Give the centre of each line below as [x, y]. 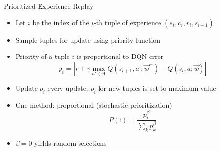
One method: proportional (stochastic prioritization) [94, 104]
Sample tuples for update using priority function [88, 40]
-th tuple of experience [128, 22]
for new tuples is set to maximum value [157, 87]
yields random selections [70, 142]
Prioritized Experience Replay [49, 6]
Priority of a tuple [42, 56]
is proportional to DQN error [120, 56]
